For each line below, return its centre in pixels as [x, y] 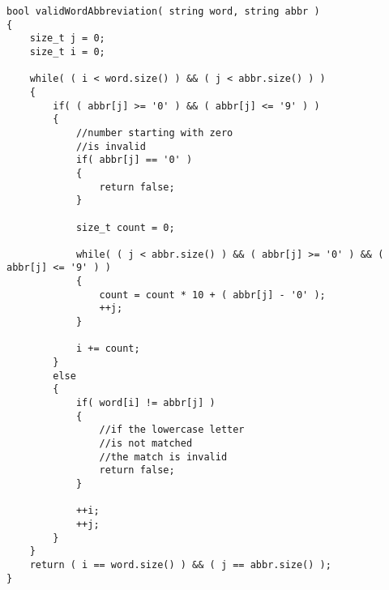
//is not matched [146, 443]
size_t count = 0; [125, 227]
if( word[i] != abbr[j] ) [145, 403]
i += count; [108, 349]
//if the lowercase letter [172, 430]
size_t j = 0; [67, 38]
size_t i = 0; [67, 51]
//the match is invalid [163, 457]
